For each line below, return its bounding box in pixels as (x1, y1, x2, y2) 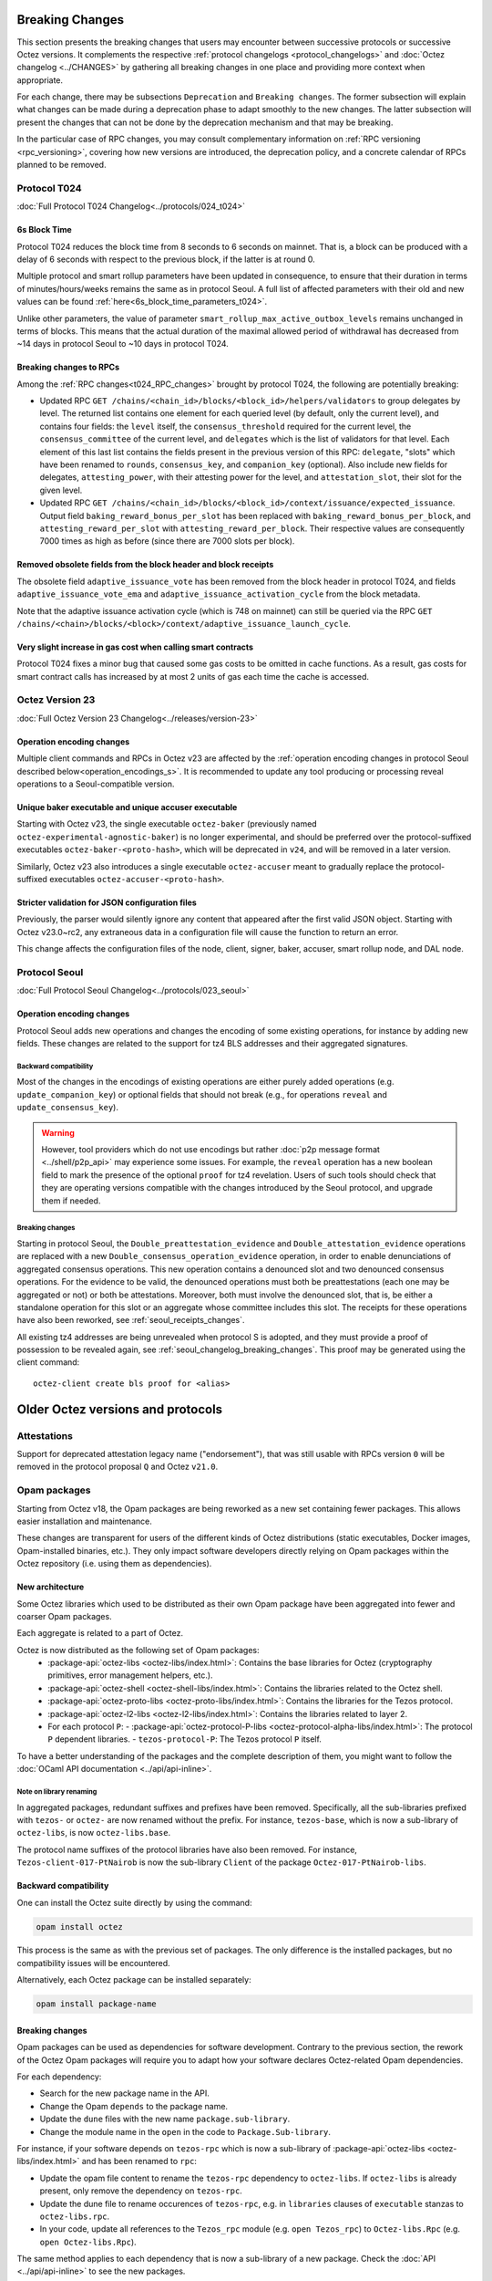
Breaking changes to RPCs (16, 361, 120, 373)
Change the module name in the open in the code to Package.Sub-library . (39, 2126, 332, 2137)
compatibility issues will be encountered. (16, 1957, 170, 1968)
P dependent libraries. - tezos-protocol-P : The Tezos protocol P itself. (47, 1734, 323, 1745)
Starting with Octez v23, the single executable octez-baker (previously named (16, 818, 318, 829)
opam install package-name (36, 1999, 157, 2009)
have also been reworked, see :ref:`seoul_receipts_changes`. (16, 1315, 245, 1326)
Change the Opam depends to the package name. (39, 2100, 228, 2111)
